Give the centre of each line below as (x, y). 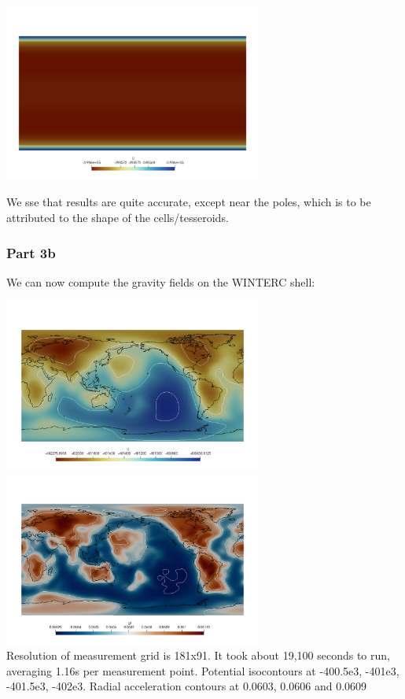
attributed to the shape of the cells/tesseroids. (118, 218)
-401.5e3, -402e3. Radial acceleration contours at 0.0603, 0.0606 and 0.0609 (187, 686)
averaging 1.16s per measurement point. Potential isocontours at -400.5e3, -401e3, (203, 670)
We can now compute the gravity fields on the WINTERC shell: (161, 281)
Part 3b (31, 252)
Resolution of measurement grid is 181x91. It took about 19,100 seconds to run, (198, 655)
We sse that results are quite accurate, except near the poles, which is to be (189, 202)
